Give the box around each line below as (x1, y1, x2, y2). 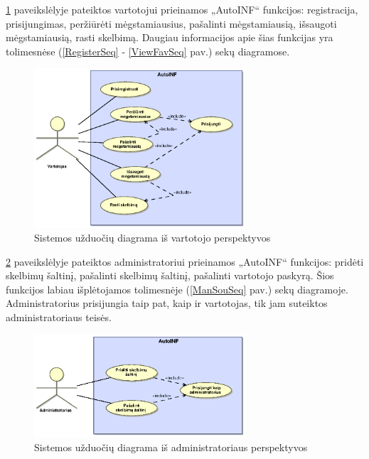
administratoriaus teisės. (6, 310, 112, 325)
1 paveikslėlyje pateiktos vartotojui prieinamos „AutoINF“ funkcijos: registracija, (6, 2, 358, 16)
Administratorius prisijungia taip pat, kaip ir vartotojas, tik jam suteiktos (6, 296, 328, 310)
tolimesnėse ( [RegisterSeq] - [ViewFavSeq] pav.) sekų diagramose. (6, 43, 290, 58)
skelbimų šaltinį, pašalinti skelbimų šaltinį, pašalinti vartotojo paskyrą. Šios (6, 268, 334, 283)
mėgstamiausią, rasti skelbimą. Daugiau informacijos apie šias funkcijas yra (6, 30, 333, 45)
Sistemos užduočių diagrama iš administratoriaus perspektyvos (34, 439, 308, 454)
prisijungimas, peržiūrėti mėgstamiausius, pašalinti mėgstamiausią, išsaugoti (6, 16, 337, 31)
